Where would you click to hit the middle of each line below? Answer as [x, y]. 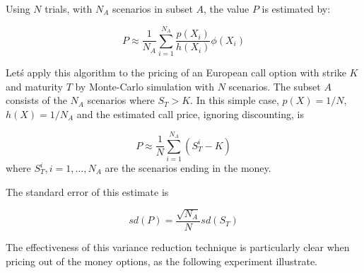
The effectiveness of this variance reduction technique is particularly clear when [178, 247]
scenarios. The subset [275, 86]
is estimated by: [296, 8]
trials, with [69, 8]
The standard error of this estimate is [87, 191]
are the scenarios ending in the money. [188, 168]
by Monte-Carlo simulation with [145, 86]
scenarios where [121, 100]
